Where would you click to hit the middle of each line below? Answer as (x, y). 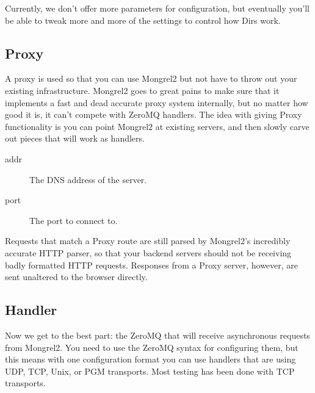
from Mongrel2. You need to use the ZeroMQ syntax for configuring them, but (152, 347)
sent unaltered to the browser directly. (76, 277)
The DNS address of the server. (88, 179)
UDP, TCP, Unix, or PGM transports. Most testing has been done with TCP (150, 371)
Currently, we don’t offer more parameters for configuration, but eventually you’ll (157, 8)
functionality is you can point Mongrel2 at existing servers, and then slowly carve (157, 126)
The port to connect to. (74, 220)
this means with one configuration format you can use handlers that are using (150, 359)
